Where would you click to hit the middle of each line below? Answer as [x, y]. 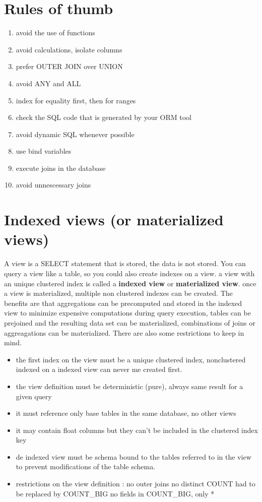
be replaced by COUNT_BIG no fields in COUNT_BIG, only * [115, 493]
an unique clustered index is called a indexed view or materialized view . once [130, 283]
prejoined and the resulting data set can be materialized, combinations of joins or [130, 322]
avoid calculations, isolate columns [69, 49]
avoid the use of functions [55, 33]
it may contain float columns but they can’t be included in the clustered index [137, 430]
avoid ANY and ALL [48, 83]
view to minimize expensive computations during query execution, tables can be [127, 313]
